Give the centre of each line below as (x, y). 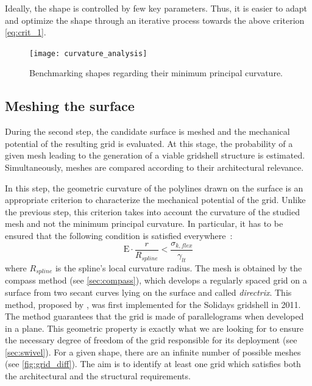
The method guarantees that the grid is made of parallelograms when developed (154, 316)
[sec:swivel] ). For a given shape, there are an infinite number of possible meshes (153, 352)
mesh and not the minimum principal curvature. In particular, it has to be (144, 223)
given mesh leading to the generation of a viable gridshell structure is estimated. (155, 155)
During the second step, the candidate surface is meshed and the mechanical (147, 131)
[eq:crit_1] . (26, 32)
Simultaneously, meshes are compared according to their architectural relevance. (154, 167)
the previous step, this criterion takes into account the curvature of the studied (152, 211)
